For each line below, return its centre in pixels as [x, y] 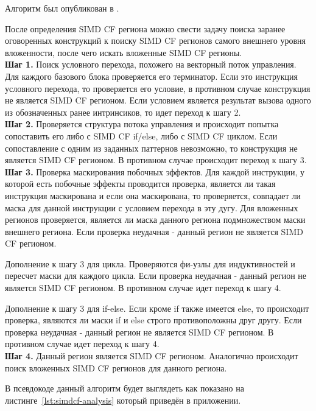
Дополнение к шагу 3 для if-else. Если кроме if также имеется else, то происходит [157, 308]
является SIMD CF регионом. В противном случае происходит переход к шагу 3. [156, 160]
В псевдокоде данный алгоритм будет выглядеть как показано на [125, 388]
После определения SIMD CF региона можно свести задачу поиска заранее [145, 28]
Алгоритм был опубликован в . [62, 8]
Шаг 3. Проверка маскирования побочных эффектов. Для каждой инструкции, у [155, 171]
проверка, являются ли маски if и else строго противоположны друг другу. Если [153, 320]
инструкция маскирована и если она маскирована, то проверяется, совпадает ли [153, 195]
